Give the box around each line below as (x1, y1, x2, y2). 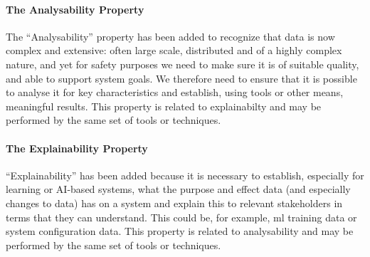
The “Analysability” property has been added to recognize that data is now (6, 28, 335, 43)
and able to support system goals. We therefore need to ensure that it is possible (6, 70, 357, 85)
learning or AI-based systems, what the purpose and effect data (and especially (6, 182, 351, 196)
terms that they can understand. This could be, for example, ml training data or (6, 209, 357, 224)
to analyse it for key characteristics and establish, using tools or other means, (6, 85, 344, 100)
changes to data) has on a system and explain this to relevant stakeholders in (6, 195, 343, 210)
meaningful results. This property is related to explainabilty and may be (6, 98, 322, 113)
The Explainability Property (6, 140, 148, 155)
